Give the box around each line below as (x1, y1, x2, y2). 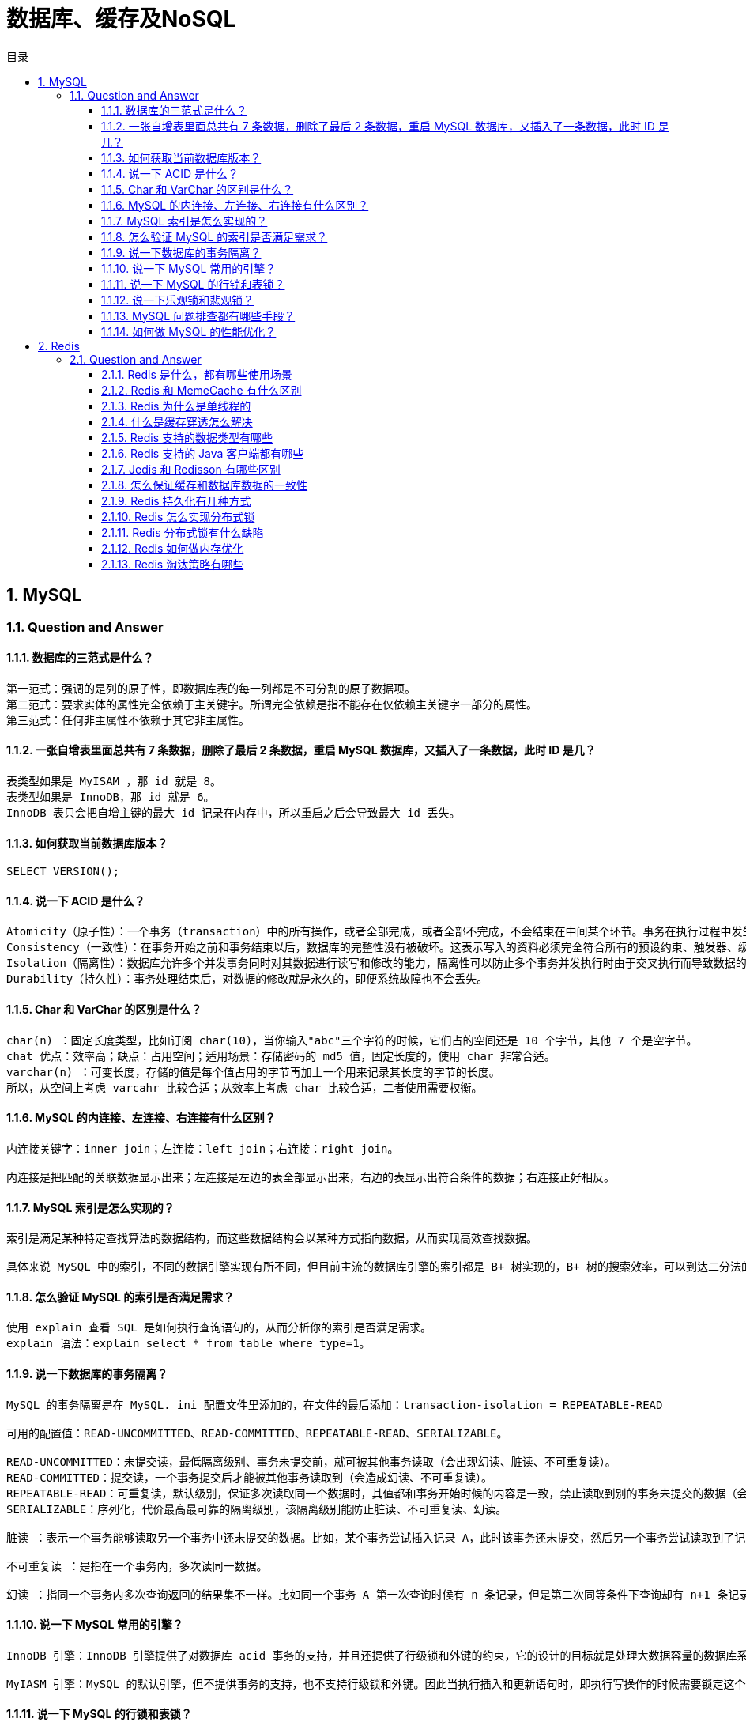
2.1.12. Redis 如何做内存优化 (101, 541, 244, 555)
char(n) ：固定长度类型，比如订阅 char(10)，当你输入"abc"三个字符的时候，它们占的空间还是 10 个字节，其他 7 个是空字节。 (6, 1033, 698, 1047)
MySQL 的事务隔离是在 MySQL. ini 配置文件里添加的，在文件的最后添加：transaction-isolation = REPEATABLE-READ (6, 1398, 663, 1411)
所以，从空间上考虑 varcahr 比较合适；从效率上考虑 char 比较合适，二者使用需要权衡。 (6, 1081, 483, 1094)
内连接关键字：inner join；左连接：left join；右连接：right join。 (6, 1142, 399, 1155)
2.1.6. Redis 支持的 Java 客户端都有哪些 (101, 446, 304, 460)
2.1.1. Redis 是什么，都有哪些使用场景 (101, 367, 292, 381)
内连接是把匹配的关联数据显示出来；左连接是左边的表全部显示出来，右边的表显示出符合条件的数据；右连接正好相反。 (6, 1170, 615, 1184)
